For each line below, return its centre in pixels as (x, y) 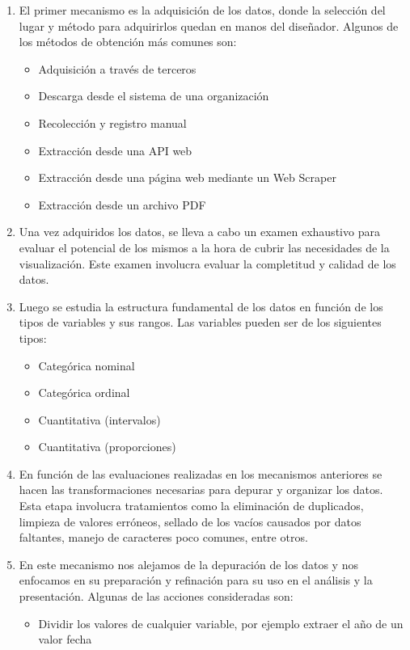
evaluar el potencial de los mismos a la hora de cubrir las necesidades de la (204, 247)
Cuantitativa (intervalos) (99, 419)
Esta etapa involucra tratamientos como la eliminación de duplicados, (191, 506)
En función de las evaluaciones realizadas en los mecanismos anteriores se (201, 473)
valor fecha (65, 639)
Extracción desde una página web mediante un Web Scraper (187, 177)
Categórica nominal (87, 365)
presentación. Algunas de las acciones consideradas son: (156, 596)
